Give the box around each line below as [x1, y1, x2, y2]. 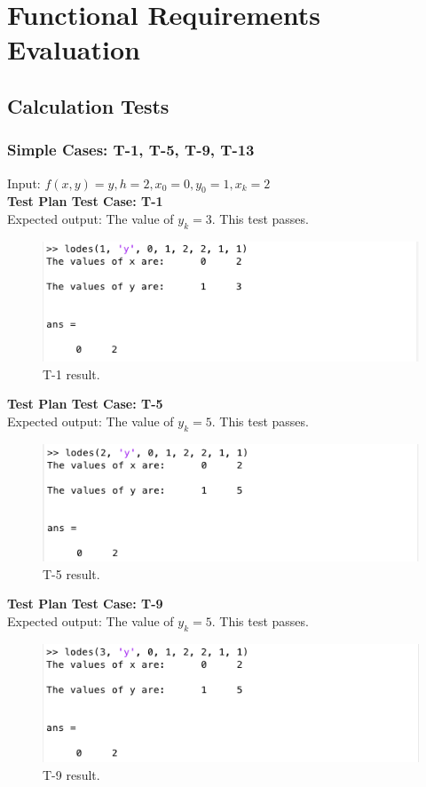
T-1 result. [43, 364, 100, 383]
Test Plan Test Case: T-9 [7, 594, 163, 613]
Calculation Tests [7, 91, 170, 119]
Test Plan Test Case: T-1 [7, 192, 163, 211]
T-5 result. [43, 564, 100, 583]
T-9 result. [43, 765, 100, 783]
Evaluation [7, 31, 140, 68]
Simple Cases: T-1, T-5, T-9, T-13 [7, 139, 255, 161]
